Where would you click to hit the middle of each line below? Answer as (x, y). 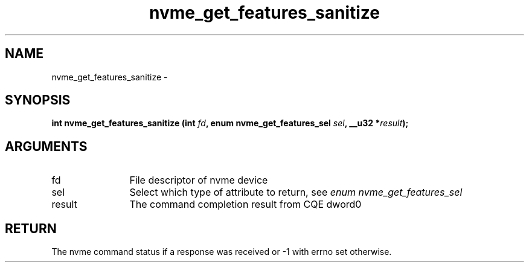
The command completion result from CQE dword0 (245, 204)
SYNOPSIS (38, 100)
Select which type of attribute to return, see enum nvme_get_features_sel (296, 192)
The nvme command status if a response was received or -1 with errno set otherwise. (222, 252)
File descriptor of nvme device (199, 180)
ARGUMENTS (46, 146)
